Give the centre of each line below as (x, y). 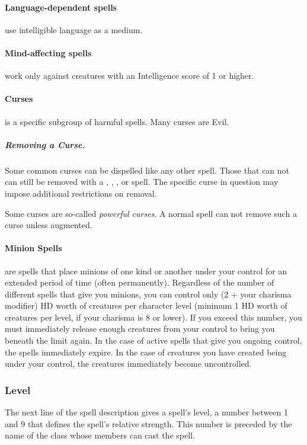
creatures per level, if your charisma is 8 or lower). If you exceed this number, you (153, 317)
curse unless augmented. (49, 225)
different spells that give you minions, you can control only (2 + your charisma (148, 294)
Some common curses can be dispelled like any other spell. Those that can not (147, 170)
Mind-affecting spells (48, 52)
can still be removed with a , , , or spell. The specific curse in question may (142, 182)
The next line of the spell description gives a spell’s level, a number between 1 (146, 412)
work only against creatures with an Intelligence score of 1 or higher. (129, 76)
